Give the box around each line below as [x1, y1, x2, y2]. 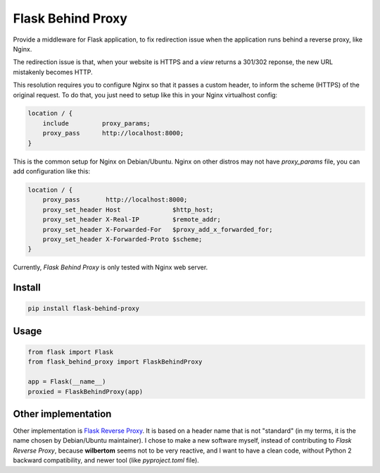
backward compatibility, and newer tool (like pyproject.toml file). [13, 456, 200, 465]
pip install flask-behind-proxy [27, 305, 140, 313]
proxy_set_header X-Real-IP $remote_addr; [42, 216, 221, 223]
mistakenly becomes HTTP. [13, 68, 93, 76]
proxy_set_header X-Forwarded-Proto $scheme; [42, 235, 203, 243]
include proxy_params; [42, 119, 151, 127]
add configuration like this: [13, 167, 91, 176]
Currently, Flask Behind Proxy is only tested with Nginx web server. [13, 263, 208, 271]
